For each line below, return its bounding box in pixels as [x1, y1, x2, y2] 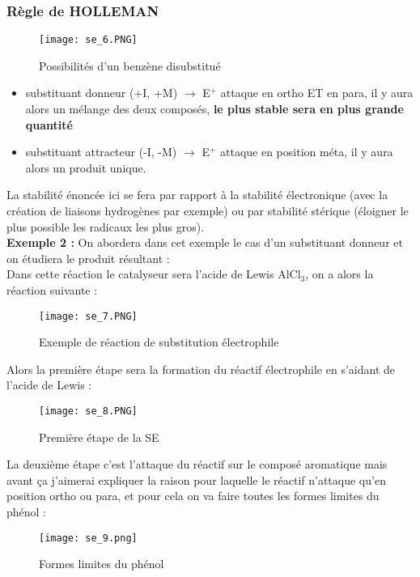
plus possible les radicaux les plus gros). [6, 218, 205, 235]
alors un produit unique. [25, 159, 146, 176]
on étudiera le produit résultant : [6, 249, 170, 266]
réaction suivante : [6, 282, 98, 298]
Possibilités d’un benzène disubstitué [39, 57, 221, 74]
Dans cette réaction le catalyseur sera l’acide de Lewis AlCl [6, 265, 301, 282]
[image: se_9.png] [39, 532, 138, 544]
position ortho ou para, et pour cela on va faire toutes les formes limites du [6, 487, 380, 504]
